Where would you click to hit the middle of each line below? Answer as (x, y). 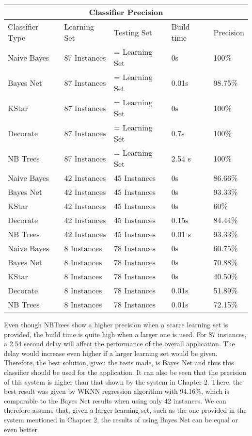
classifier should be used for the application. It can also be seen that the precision (125, 372)
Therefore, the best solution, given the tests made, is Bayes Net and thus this (119, 363)
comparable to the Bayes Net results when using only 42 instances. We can (115, 400)
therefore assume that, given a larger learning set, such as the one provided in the (125, 410)
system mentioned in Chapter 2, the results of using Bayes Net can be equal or (121, 419)
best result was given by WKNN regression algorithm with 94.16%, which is (117, 391)
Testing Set (133, 32)
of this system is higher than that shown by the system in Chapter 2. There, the (123, 381)
